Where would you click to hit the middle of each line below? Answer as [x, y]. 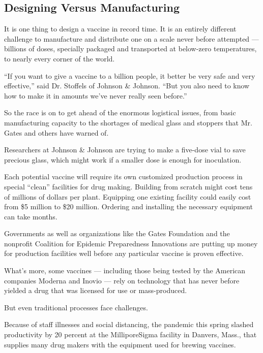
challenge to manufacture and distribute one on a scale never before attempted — [131, 38]
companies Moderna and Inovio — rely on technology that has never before [122, 280]
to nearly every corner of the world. [60, 58]
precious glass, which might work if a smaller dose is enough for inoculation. [123, 159]
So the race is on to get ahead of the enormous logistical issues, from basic [120, 113]
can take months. [31, 216]
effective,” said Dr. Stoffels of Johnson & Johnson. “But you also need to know [127, 86]
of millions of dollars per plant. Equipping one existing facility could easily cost [128, 196]
